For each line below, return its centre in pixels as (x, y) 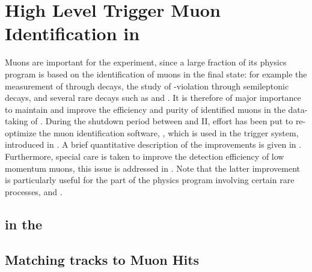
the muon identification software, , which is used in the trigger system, (169, 132)
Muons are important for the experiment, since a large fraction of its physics (146, 62)
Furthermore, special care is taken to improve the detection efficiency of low (145, 156)
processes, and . (34, 191)
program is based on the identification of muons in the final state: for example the (156, 74)
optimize (21, 132)
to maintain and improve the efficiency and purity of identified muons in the (145, 109)
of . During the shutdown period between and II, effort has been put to (162, 121)
